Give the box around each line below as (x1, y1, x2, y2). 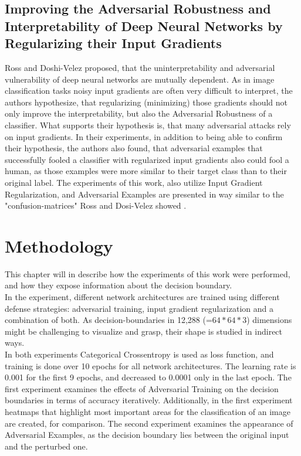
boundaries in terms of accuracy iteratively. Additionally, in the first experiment (5, 394, 293, 406)
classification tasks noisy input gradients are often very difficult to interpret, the (5, 84, 293, 97)
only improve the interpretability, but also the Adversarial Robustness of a (5, 107, 273, 120)
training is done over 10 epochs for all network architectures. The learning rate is (5, 359, 296, 372)
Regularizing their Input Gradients (5, 34, 222, 52)
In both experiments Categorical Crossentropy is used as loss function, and (5, 348, 274, 360)
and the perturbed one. (5, 440, 88, 452)
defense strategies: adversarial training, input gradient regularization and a (5, 302, 273, 314)
